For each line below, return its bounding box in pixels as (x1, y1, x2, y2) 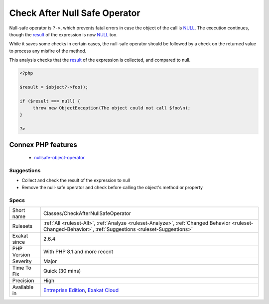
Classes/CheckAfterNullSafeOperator (43, 209, 132, 216)
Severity (12, 258, 32, 265)
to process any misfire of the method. (9, 48, 87, 54)
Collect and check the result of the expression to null (21, 177, 131, 184)
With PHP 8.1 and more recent (43, 248, 114, 255)
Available (12, 284, 34, 291)
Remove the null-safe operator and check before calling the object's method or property (21, 184, 203, 190)
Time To (12, 264, 32, 271)
